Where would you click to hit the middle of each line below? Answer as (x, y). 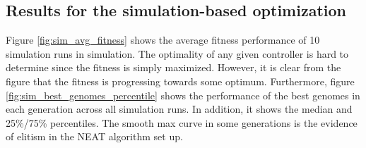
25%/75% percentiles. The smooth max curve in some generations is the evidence (182, 122)
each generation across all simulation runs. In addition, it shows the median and (179, 109)
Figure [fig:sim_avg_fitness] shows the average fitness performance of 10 (163, 40)
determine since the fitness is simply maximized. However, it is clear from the (173, 67)
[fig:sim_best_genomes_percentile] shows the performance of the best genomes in (183, 95)
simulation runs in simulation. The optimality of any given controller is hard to (177, 53)
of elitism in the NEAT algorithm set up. (94, 136)
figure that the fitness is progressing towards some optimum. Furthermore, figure (180, 81)
